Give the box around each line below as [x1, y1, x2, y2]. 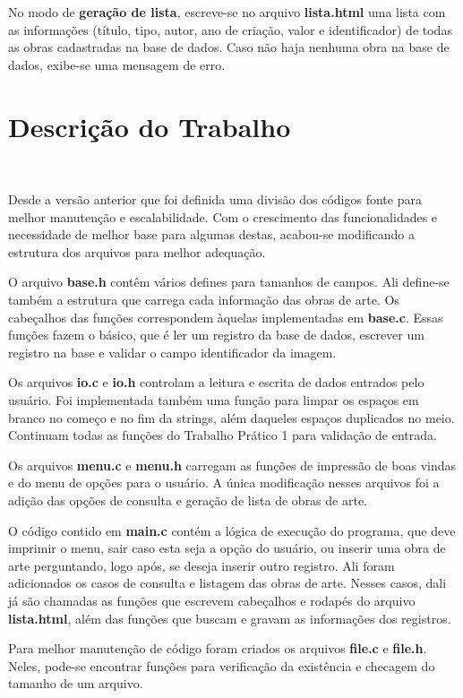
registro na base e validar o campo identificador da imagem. [8, 342, 337, 361]
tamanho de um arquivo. [8, 674, 143, 693]
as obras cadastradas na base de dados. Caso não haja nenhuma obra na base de [8, 38, 450, 56]
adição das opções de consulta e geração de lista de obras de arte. [8, 491, 368, 509]
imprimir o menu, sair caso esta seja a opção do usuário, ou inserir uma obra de [8, 539, 446, 557]
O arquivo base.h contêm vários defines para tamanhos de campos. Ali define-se [8, 272, 450, 291]
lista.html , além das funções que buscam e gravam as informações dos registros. [8, 608, 451, 627]
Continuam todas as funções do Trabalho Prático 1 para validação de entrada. [8, 426, 437, 444]
